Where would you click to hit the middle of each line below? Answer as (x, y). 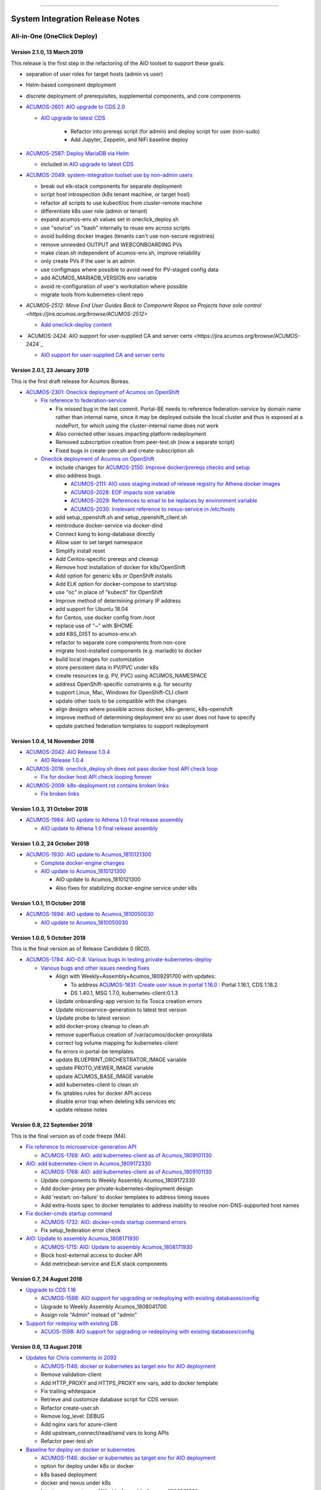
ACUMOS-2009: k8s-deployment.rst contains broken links (97, 785)
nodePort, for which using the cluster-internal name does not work (137, 426)
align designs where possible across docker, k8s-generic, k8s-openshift (144, 709)
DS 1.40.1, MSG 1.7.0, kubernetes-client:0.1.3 (124, 993)
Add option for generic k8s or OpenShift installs (114, 576)
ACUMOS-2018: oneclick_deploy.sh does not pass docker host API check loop (122, 768)
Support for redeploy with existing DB (72, 1323)
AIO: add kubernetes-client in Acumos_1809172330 (89, 1163)
